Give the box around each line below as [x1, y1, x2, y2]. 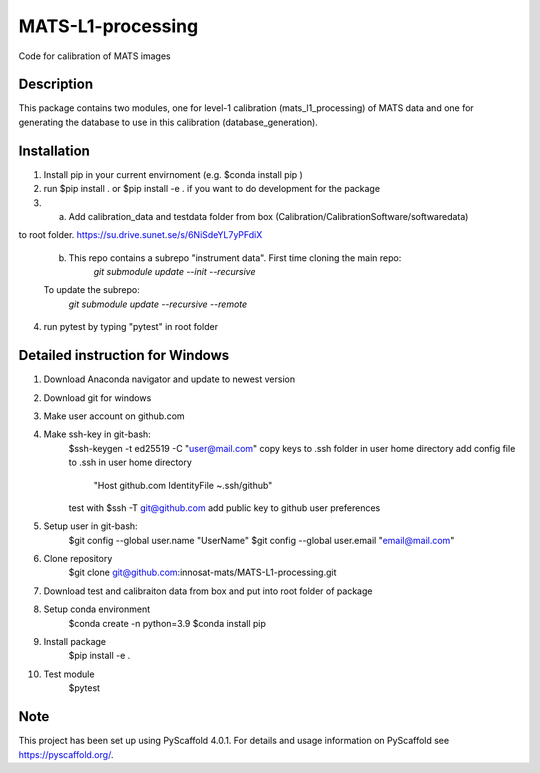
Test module [43, 668, 95, 680]
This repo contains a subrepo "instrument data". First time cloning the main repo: [68, 251, 402, 264]
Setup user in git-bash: [43, 520, 139, 532]
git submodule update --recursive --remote [68, 298, 248, 310]
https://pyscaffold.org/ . [18, 748, 114, 760]
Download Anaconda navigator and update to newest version [43, 373, 295, 385]
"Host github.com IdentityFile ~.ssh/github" [93, 479, 273, 491]
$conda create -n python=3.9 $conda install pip [68, 617, 267, 629]
